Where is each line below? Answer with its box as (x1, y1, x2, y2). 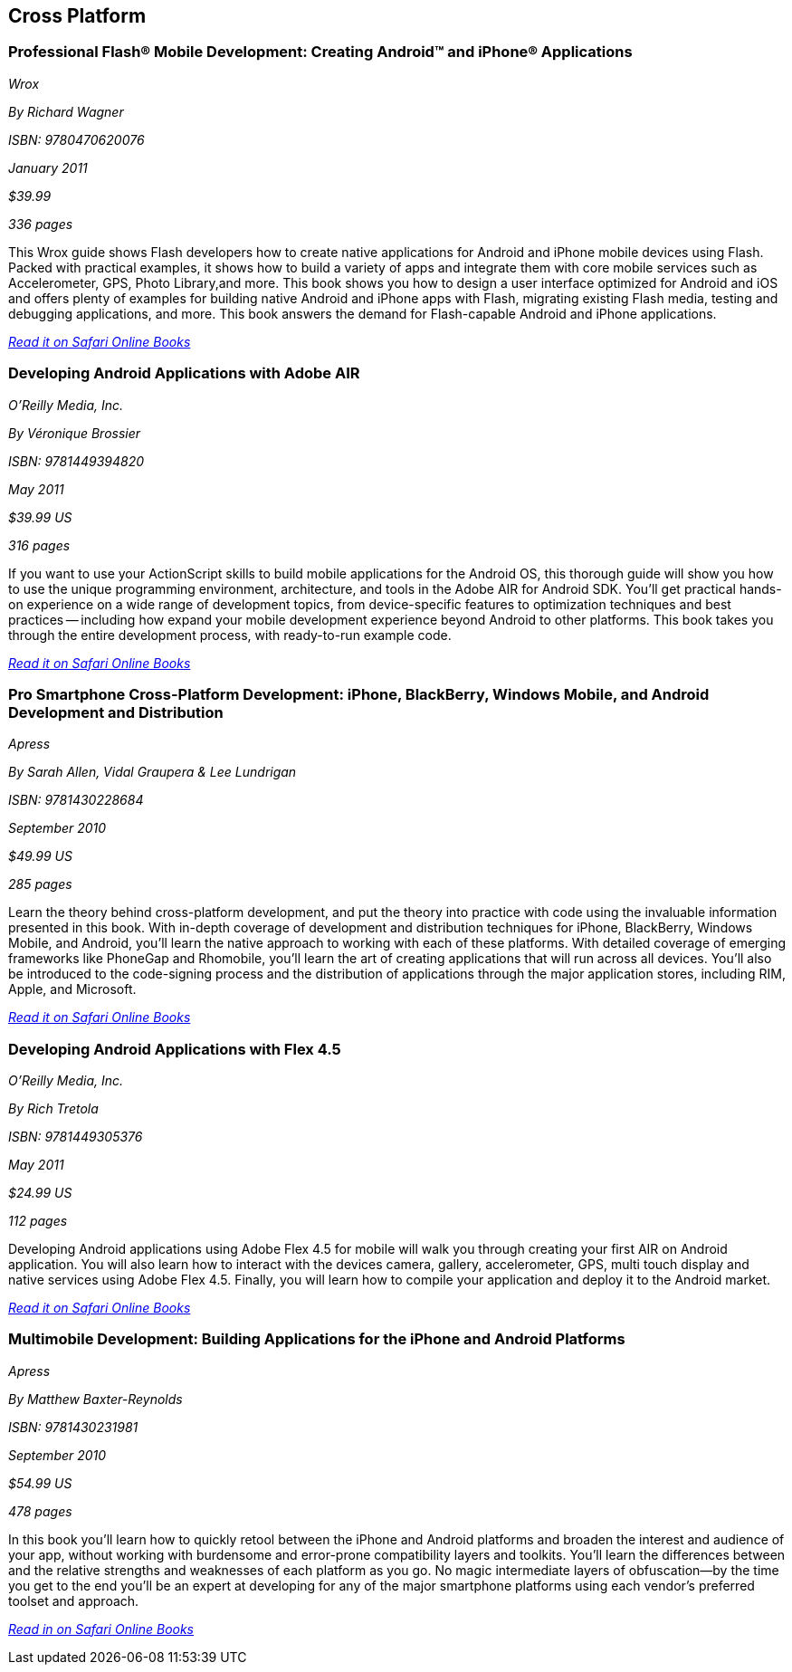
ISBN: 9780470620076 (8, 131, 145, 148)
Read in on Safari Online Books (8, 1620, 195, 1637)
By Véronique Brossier (8, 425, 141, 441)
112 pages (8, 1213, 68, 1229)
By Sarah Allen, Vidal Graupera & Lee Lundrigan (8, 764, 297, 780)
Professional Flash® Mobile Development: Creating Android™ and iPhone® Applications (8, 43, 633, 62)
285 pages (8, 876, 72, 893)
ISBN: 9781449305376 (8, 1129, 143, 1145)
